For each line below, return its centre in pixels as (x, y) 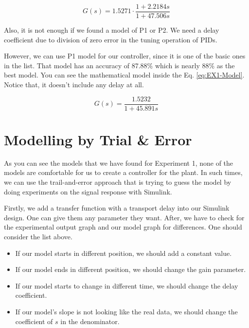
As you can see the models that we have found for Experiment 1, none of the (119, 163)
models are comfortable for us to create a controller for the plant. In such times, (123, 172)
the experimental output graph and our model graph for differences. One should (123, 227)
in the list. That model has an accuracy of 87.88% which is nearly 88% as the (119, 65)
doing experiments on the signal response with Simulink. (88, 191)
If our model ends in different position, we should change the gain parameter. (131, 269)
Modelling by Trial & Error (98, 139)
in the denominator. (90, 321)
